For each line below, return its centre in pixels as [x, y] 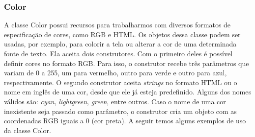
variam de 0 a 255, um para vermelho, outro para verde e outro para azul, [115, 73]
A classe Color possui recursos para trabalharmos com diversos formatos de [117, 25]
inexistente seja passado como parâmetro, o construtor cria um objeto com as [120, 111]
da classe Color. [28, 130]
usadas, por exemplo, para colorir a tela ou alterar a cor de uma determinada [120, 44]
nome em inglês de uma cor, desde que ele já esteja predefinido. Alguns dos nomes [127, 92]
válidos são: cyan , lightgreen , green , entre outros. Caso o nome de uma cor [115, 101]
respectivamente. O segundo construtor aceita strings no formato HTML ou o [121, 82]
